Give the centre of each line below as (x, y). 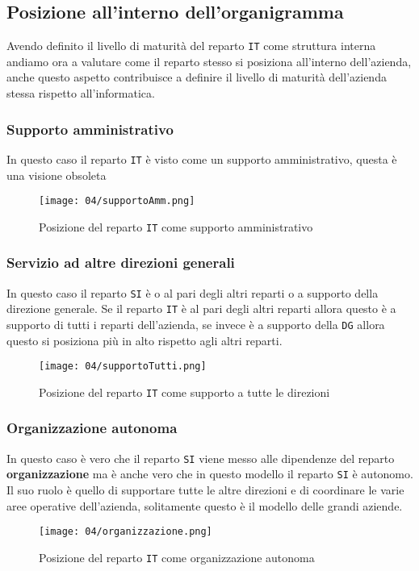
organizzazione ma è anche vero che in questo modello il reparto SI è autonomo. (210, 474)
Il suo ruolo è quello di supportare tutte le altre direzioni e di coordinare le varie (205, 490)
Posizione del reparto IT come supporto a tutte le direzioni (184, 392)
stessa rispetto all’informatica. (81, 93)
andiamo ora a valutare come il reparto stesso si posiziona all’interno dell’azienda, (209, 61)
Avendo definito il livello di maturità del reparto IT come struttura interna (191, 46)
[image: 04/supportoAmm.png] (117, 201)
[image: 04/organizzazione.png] (126, 532)
